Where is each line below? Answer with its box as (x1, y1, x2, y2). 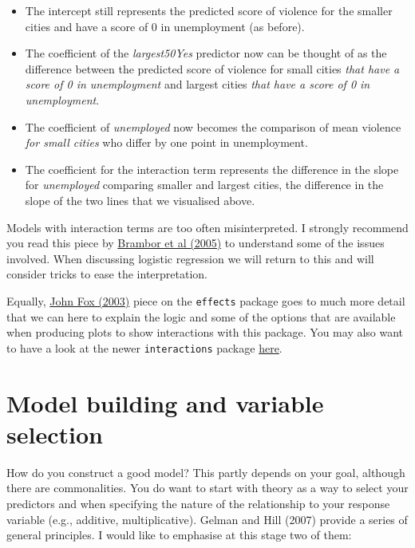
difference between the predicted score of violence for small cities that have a (25, 60, 400, 77)
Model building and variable (6, 386, 324, 419)
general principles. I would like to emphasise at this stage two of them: (6, 526, 352, 543)
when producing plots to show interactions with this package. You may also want (6, 324, 404, 341)
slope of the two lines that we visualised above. (25, 191, 255, 208)
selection (6, 417, 103, 450)
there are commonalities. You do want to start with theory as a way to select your (6, 479, 409, 496)
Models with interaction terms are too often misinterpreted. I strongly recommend (6, 219, 409, 235)
